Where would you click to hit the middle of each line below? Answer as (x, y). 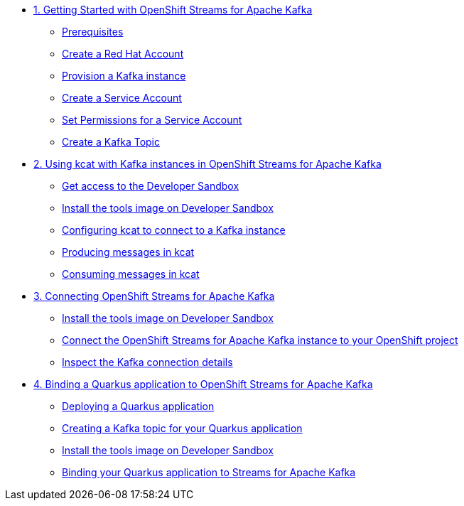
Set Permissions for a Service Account (152, 120)
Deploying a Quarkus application (138, 406)
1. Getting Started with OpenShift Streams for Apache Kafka (173, 10)
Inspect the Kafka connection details (147, 362)
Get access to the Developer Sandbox (151, 186)
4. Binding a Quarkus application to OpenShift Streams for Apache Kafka (203, 384)
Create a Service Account (122, 98)
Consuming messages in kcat (131, 274)
